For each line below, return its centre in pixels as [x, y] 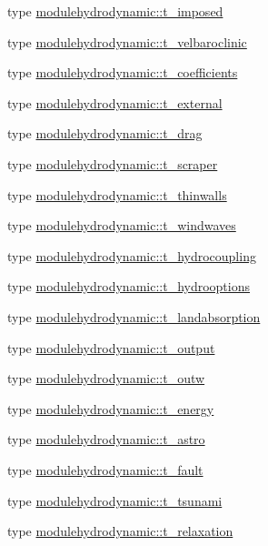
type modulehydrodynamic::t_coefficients [123, 72]
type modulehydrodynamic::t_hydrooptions [129, 286]
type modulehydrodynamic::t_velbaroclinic [127, 41]
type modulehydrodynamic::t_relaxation [120, 531]
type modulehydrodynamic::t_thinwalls [117, 194]
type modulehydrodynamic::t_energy [111, 408]
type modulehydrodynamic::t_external [115, 102]
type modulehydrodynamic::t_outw [106, 378]
